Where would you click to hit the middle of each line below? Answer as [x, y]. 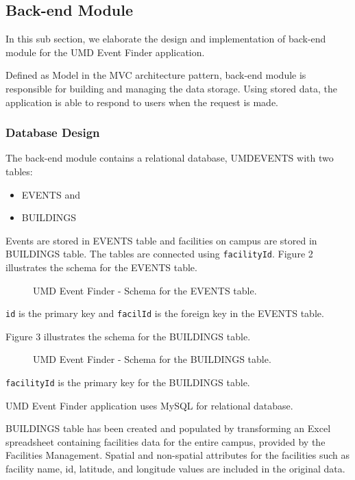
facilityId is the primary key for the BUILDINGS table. [128, 382]
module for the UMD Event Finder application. [105, 52]
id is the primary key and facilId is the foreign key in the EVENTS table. [165, 313]
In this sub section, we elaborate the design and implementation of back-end [166, 39]
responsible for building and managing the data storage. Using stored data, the [171, 88]
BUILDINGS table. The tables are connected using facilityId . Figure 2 [159, 254]
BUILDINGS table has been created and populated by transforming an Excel [168, 428]
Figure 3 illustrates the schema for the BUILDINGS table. [128, 336]
